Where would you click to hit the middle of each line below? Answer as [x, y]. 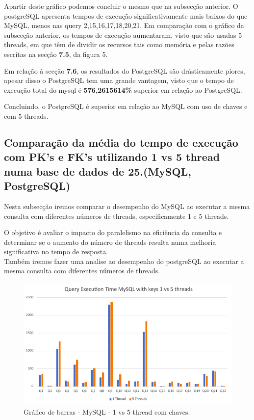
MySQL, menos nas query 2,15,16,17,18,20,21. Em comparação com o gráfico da [124, 25]
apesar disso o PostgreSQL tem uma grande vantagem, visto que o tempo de [119, 80]
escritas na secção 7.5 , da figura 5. [56, 54]
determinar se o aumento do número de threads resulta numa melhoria [110, 242]
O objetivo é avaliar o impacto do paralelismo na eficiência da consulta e [113, 232]
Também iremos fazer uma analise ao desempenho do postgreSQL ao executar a [124, 261]
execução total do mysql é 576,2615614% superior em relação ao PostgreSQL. [123, 90]
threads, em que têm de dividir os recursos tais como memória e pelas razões [119, 44]
